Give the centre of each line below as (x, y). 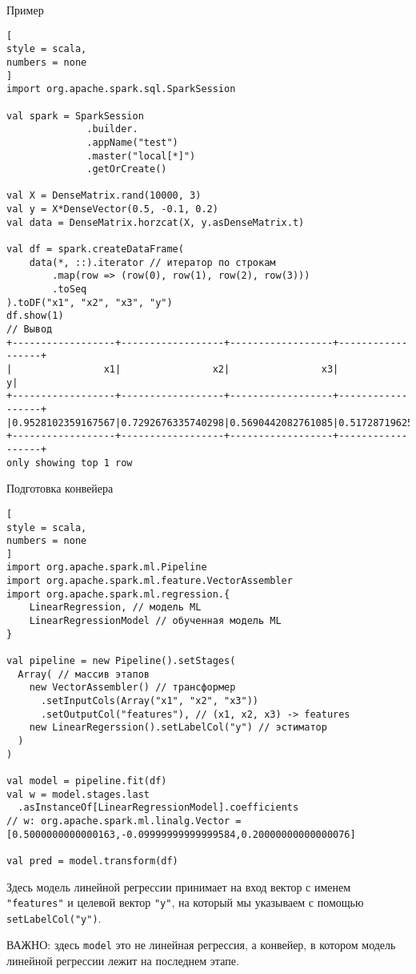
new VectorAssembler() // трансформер (132, 688)
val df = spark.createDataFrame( (95, 250)
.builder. (112, 129)
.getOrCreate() (127, 169)
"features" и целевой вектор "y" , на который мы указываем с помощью (185, 902)
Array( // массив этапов (84, 674)
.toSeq (70, 290)
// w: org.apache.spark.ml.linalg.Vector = (124, 821)
